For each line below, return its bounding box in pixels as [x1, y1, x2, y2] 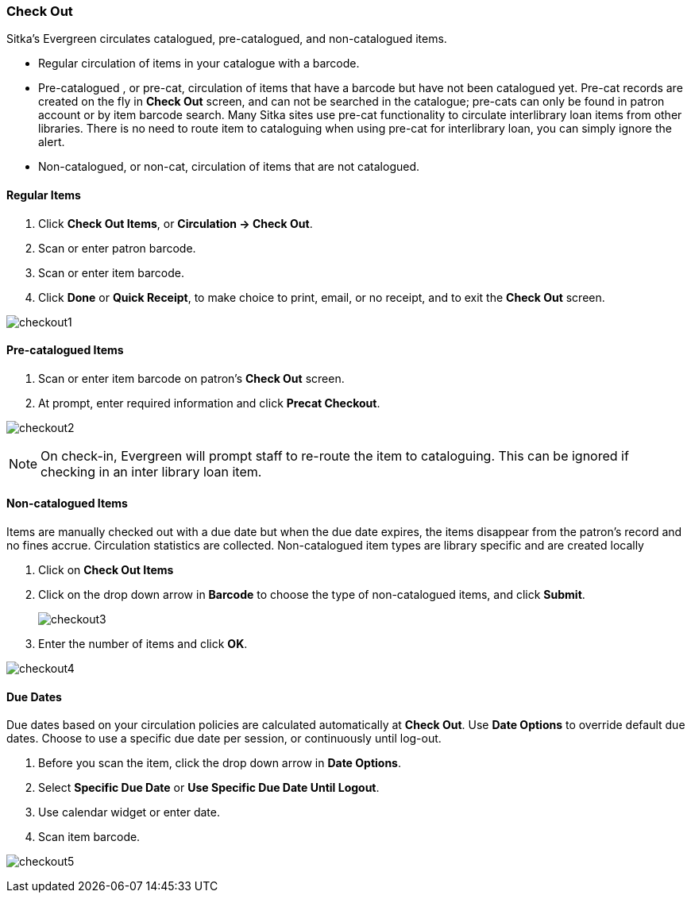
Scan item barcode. [38, 830, 141, 844]
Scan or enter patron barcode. [38, 241, 196, 255]
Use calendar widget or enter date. [38, 805, 220, 820]
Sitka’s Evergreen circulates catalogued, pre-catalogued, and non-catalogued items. [6, 32, 447, 46]
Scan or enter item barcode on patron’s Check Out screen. [38, 371, 345, 385]
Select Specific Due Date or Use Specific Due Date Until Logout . [38, 781, 380, 795]
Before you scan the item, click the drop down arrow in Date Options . [38, 756, 401, 770]
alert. [38, 135, 65, 149]
